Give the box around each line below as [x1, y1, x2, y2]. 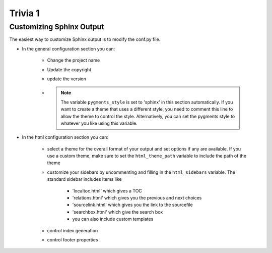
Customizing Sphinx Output [9, 22, 104, 31]
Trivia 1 [9, 8, 40, 19]
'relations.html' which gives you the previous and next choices [72, 195, 202, 201]
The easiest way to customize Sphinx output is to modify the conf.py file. [9, 36, 161, 42]
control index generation [47, 227, 98, 233]
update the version [47, 76, 87, 82]
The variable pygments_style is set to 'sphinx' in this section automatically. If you [60, 99, 233, 105]
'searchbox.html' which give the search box [72, 209, 163, 215]
